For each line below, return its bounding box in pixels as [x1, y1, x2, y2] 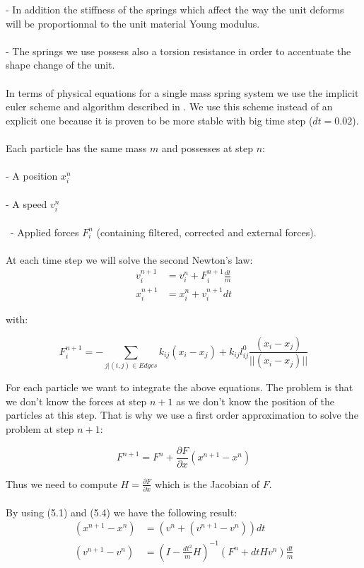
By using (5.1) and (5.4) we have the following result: [6, 504, 237, 519]
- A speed [6, 196, 47, 211]
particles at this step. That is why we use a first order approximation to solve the [6, 407, 358, 422]
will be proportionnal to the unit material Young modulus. [6, 16, 260, 30]
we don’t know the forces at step [6, 393, 147, 408]
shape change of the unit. [6, 57, 115, 72]
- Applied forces [10, 224, 79, 239]
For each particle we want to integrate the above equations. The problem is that [6, 380, 353, 395]
